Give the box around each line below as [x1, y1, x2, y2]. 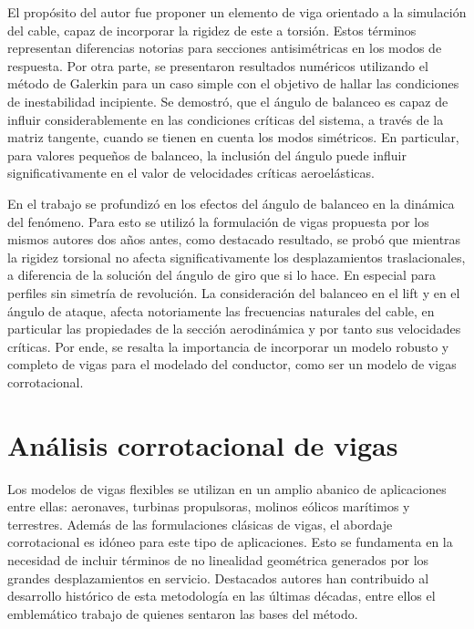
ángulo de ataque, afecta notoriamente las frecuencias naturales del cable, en [7, 301, 435, 320]
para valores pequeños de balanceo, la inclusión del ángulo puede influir [7, 145, 407, 164]
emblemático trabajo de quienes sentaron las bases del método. [7, 603, 358, 623]
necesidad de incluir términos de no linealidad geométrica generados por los [7, 550, 429, 569]
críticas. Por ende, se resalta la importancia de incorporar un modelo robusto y [7, 336, 449, 356]
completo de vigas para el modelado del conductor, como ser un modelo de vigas [7, 355, 457, 374]
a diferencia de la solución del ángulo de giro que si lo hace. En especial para [7, 265, 436, 284]
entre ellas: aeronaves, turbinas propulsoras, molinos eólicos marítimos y [7, 497, 410, 516]
